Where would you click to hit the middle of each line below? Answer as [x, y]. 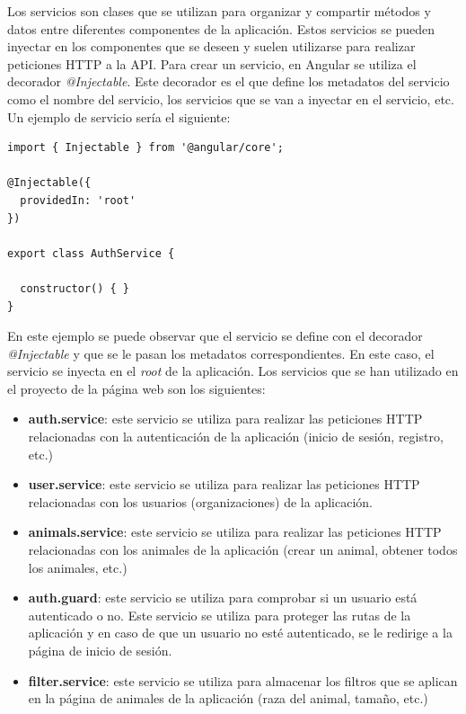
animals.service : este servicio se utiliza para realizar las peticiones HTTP [235, 532]
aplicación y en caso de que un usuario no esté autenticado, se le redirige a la [240, 633]
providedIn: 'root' [78, 200]
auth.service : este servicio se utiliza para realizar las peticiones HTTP [225, 419]
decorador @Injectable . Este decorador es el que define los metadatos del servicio [229, 81]
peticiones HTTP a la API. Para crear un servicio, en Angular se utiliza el [212, 63]
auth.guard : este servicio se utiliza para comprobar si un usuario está [223, 598]
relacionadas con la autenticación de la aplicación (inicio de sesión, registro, [236, 437]
